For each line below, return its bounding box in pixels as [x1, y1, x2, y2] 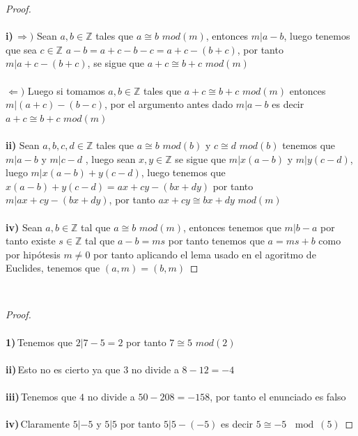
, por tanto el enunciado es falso [210, 389, 346, 404]
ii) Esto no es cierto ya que [6, 361, 120, 376]
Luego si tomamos [27, 83, 105, 98]
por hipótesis [6, 247, 61, 261]
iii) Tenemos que [6, 389, 77, 404]
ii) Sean [6, 137, 40, 152]
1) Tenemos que [6, 334, 73, 349]
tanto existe [6, 233, 56, 248]
